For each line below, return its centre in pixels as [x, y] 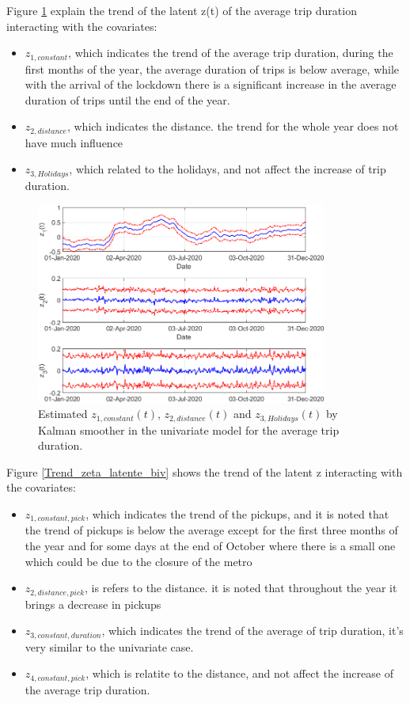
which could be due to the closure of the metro [139, 561]
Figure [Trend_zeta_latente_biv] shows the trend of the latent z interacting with [205, 471]
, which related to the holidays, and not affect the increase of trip [228, 169]
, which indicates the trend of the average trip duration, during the [231, 53]
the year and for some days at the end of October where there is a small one [210, 545]
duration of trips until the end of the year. [127, 99]
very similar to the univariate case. [109, 646]
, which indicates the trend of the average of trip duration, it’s [252, 631]
